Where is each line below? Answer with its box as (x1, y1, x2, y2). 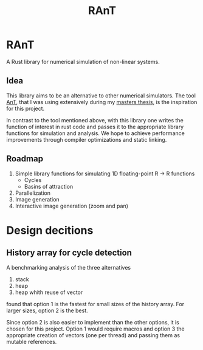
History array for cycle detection (6, 248, 132, 258)
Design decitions (6, 223, 94, 237)
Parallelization (15, 189, 50, 197)
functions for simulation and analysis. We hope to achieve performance (6, 129, 185, 137)
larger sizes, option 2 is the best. (6, 307, 88, 314)
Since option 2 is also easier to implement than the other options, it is (6, 318, 179, 326)
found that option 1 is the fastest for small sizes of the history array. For (6, 300, 184, 307)
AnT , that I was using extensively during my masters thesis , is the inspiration (6, 98, 198, 105)
